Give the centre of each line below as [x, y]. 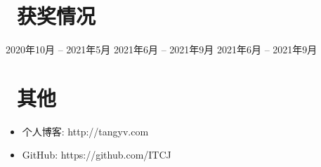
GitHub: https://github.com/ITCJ [97, 155]
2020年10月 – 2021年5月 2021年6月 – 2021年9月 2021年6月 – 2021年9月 [162, 49]
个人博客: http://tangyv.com [85, 131]
